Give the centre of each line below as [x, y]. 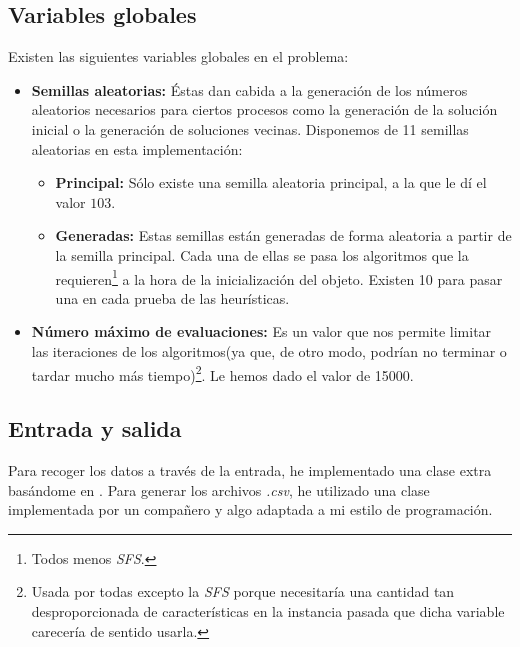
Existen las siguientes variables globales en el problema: [178, 56]
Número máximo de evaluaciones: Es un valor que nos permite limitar [261, 331]
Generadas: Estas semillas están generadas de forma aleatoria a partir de [283, 235]
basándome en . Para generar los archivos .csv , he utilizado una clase [219, 489]
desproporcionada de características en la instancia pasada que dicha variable [268, 611]
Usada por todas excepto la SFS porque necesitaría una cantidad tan [243, 591]
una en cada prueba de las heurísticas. [172, 297]
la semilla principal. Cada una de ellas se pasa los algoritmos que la [262, 254]
